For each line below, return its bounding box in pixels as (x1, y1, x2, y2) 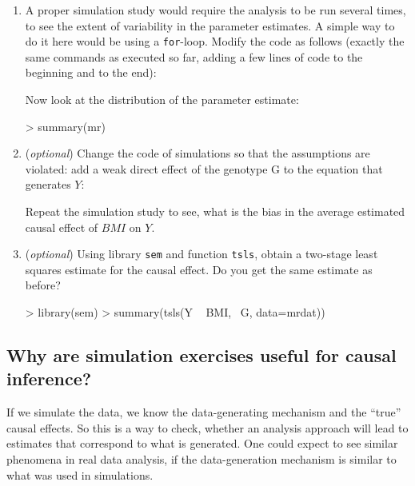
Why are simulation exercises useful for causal (6, 343, 397, 368)
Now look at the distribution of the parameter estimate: (25, 91, 299, 108)
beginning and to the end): (25, 64, 157, 81)
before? (25, 277, 61, 293)
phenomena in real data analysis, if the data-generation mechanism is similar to (6, 451, 397, 467)
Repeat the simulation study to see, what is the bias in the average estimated (25, 203, 405, 219)
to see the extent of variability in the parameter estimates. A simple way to (25, 17, 395, 34)
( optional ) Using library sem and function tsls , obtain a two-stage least (25, 245, 378, 262)
